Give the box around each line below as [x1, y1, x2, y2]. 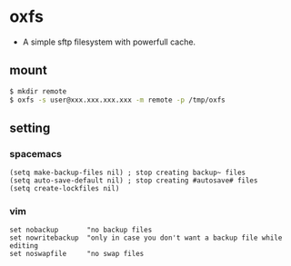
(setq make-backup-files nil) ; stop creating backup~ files [9, 168, 246, 178]
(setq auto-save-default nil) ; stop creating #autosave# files [9, 176, 258, 185]
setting [9, 120, 51, 135]
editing [9, 241, 39, 251]
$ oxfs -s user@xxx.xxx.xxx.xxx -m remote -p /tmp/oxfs [9, 95, 226, 104]
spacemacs [9, 147, 62, 160]
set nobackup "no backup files [9, 225, 153, 235]
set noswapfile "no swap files [9, 250, 145, 259]
